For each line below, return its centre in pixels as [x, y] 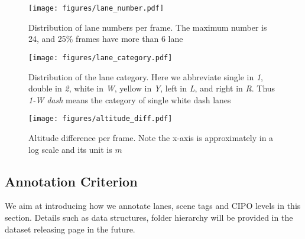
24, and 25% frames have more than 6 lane [106, 39]
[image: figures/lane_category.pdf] [100, 58]
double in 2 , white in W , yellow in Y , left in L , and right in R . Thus [152, 88]
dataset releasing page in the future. [70, 229]
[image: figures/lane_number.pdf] [96, 8]
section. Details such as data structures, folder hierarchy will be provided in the [149, 217]
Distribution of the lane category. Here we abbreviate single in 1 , [146, 76]
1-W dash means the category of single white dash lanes [130, 99]
